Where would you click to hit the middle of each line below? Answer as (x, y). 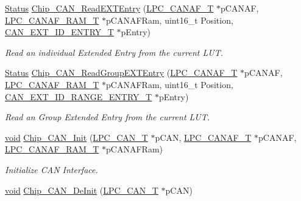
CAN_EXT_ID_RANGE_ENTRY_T (79, 96)
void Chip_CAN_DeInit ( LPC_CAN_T (82, 190)
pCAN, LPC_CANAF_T (203, 137)
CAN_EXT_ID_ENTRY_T (59, 32)
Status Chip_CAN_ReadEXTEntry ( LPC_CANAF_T (109, 8)
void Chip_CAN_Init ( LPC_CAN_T (76, 137)
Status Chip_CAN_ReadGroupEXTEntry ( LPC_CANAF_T (121, 73)
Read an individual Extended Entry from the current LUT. (114, 52)
